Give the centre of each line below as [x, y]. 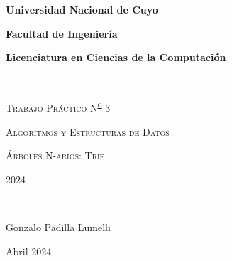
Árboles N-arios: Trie [55, 155]
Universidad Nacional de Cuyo [82, 9]
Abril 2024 [29, 251]
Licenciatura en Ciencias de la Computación [116, 57]
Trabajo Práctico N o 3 [58, 107]
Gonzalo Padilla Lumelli [58, 227]
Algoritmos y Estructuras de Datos [88, 131]
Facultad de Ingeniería [62, 33]
